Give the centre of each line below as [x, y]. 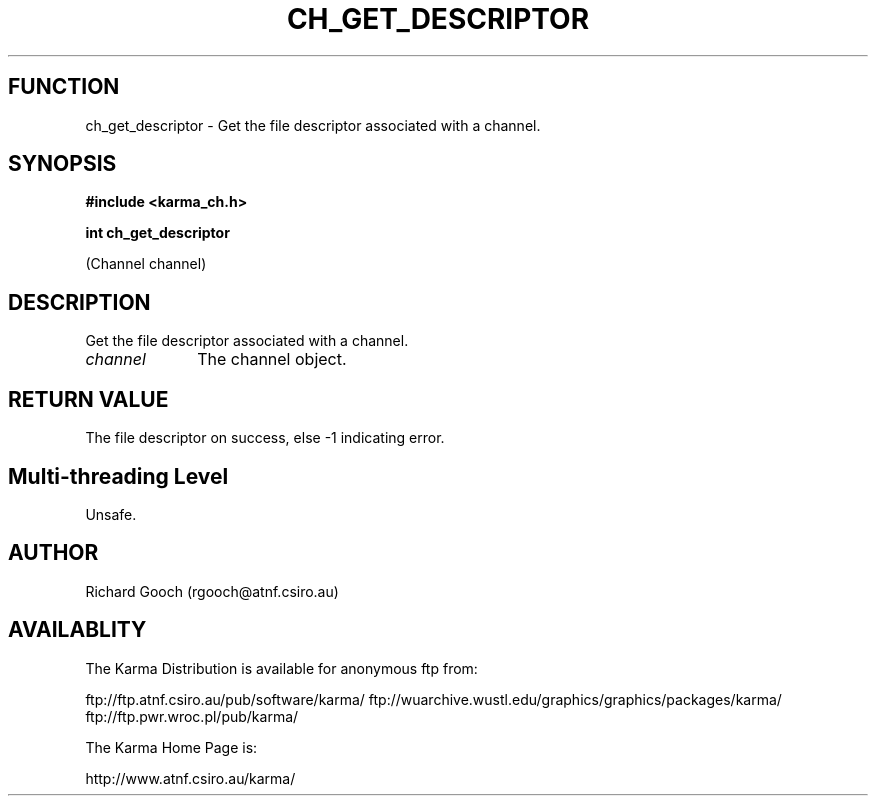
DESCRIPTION [79, 302]
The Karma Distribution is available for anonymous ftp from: [281, 668]
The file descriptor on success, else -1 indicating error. [265, 438]
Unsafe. [111, 514]
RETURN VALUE [88, 399]
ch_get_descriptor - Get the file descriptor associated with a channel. [313, 125]
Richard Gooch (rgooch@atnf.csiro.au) [212, 591]
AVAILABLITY [77, 630]
